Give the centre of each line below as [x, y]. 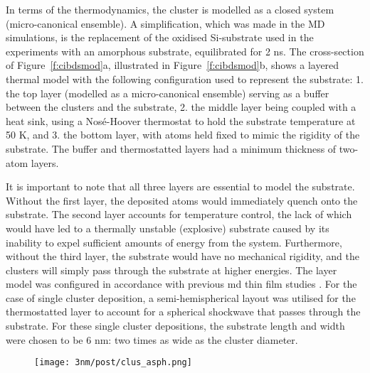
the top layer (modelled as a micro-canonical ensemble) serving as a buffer [168, 93]
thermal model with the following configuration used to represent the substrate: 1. [185, 79]
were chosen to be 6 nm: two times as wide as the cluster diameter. [152, 339]
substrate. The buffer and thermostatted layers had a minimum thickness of [171, 148]
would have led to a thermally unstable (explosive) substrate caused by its [168, 228]
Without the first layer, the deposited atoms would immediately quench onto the [182, 200]
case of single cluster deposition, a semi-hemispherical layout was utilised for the [181, 297]
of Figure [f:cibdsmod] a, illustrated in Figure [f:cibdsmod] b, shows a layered [173, 65]
